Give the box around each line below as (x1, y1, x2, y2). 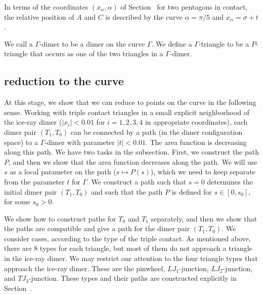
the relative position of (4, 11, 74, 22)
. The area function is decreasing (145, 136, 247, 147)
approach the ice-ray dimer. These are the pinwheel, (4, 263, 165, 273)
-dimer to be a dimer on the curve (39, 38, 145, 49)
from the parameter (4, 176, 65, 187)
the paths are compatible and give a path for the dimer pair (4, 223, 190, 234)
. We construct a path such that (86, 176, 186, 187)
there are (4, 243, 32, 253)
